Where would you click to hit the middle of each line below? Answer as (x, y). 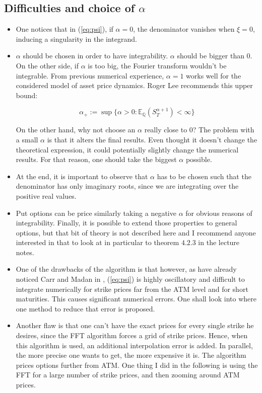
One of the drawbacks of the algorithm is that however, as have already (126, 269)
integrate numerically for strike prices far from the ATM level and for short (132, 289)
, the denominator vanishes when (184, 29)
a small (27, 139)
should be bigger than (211, 56)
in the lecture (219, 242)
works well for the (214, 75)
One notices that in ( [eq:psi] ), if (64, 29)
